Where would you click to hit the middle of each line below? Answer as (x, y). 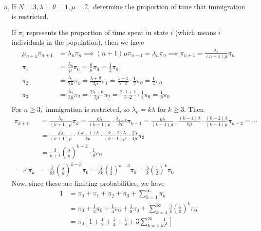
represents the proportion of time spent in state (97, 32)
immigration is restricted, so (88, 109)
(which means (196, 32)
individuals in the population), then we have (78, 42)
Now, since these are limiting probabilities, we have (88, 183)
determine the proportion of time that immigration (169, 6)
